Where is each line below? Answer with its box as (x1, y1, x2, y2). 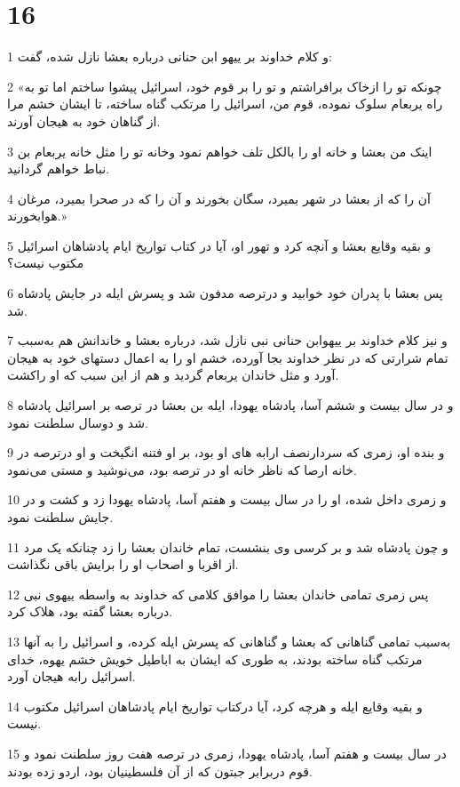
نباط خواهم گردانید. (7, 159, 110, 178)
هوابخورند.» (7, 206, 67, 225)
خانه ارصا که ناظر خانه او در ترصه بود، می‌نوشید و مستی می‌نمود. (7, 460, 357, 478)
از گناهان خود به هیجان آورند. (7, 111, 161, 130)
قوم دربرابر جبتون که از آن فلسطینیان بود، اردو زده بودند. (7, 761, 313, 780)
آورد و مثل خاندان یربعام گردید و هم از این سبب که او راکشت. (7, 365, 339, 384)
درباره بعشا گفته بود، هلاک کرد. (7, 602, 173, 621)
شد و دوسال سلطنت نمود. (7, 413, 148, 431)
